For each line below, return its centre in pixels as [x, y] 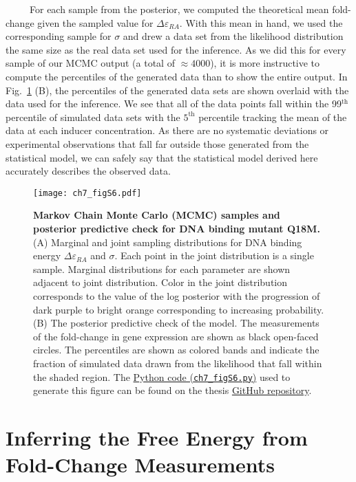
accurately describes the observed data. [88, 171]
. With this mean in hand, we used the [261, 22]
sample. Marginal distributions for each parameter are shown [162, 269]
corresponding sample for [59, 36]
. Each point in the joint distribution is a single [214, 255]
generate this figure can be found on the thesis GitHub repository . [172, 390]
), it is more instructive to [265, 63]
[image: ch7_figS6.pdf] [87, 193]
